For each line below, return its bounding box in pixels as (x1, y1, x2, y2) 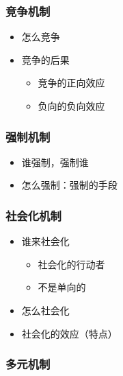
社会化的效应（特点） (21, 326, 118, 340)
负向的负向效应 (38, 99, 105, 113)
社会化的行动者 (38, 257, 105, 271)
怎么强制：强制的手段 (21, 178, 118, 192)
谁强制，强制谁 (21, 154, 89, 169)
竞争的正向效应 (38, 75, 105, 90)
